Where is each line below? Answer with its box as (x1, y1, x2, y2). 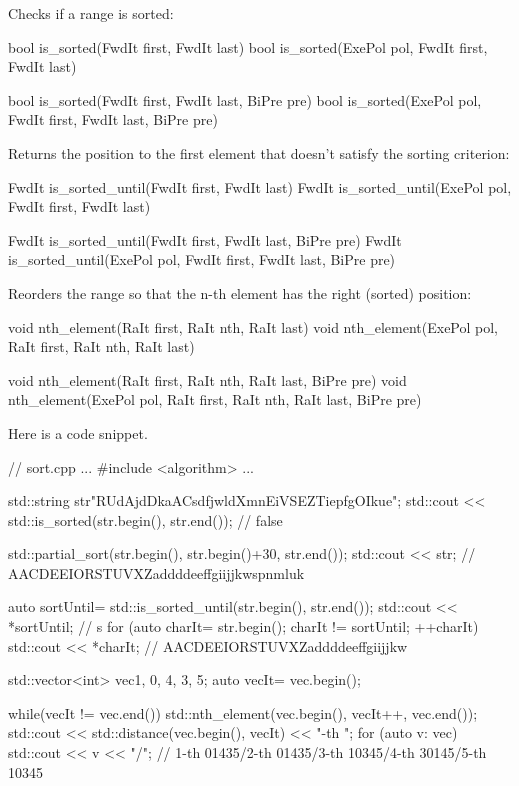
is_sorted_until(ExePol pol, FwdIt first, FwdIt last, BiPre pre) (8, 249, 396, 270)
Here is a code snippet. (8, 422, 148, 443)
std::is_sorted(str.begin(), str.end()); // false (8, 509, 283, 530)
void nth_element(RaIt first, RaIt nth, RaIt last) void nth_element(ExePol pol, (8, 316, 499, 337)
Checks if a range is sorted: (8, 3, 174, 23)
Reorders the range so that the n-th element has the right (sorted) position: (8, 282, 472, 303)
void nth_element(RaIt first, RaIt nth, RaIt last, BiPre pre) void (8, 369, 407, 390)
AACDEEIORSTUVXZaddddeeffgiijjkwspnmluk (8, 562, 305, 583)
